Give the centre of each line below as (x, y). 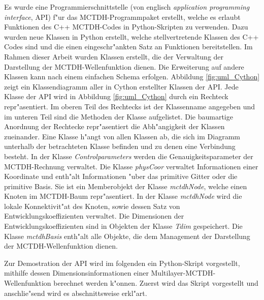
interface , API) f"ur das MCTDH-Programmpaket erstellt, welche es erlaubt (122, 17)
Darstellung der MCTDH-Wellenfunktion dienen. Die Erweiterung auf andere (124, 66)
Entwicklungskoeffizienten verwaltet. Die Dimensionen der (94, 216)
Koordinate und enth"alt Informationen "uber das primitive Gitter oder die (121, 176)
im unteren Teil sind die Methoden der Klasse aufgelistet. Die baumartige (119, 116)
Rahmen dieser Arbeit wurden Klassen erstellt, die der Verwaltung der (114, 56)
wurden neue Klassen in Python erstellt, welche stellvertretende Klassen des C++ (131, 36)
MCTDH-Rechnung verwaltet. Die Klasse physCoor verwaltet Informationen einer (131, 166)
